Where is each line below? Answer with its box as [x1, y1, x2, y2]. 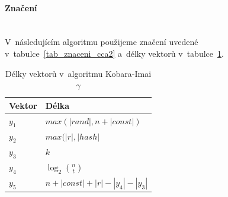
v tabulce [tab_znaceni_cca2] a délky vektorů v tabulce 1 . [5, 47, 224, 59]
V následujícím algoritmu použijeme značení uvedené [5, 35, 198, 48]
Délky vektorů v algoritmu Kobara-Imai [5, 67, 152, 79]
